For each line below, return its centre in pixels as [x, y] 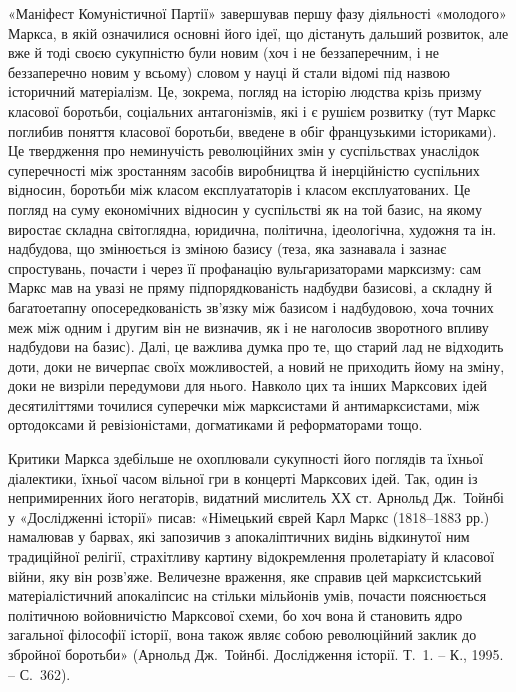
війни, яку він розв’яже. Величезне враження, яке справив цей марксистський [245, 575]
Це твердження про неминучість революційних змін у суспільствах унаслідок [244, 150]
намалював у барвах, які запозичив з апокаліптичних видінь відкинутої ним [239, 536]
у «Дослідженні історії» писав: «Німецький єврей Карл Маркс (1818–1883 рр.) [249, 516]
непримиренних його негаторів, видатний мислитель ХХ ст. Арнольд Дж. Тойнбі [256, 497]
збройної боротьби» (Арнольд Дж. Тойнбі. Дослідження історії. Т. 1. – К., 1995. [256, 654]
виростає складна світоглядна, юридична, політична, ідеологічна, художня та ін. [252, 228]
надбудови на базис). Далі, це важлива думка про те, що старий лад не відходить [256, 346]
